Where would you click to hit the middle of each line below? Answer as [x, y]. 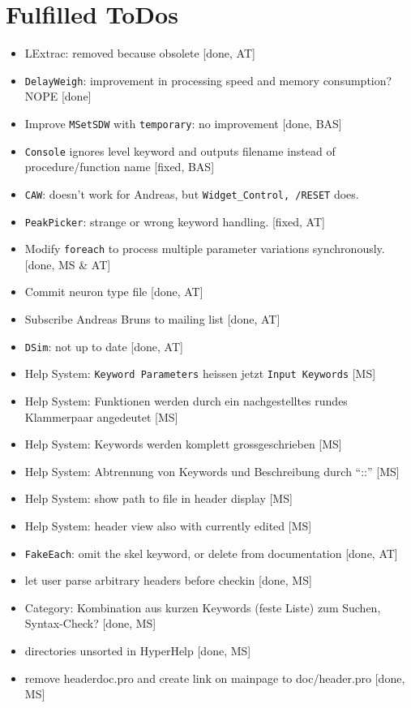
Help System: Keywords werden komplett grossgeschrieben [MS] [183, 444]
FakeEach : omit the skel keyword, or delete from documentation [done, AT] [211, 553]
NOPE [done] [58, 96]
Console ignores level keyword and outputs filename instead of [180, 150]
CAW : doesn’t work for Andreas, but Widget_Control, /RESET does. [192, 193]
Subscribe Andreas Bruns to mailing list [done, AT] [152, 319]
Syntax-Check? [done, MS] [90, 623]
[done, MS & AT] [68, 264]
